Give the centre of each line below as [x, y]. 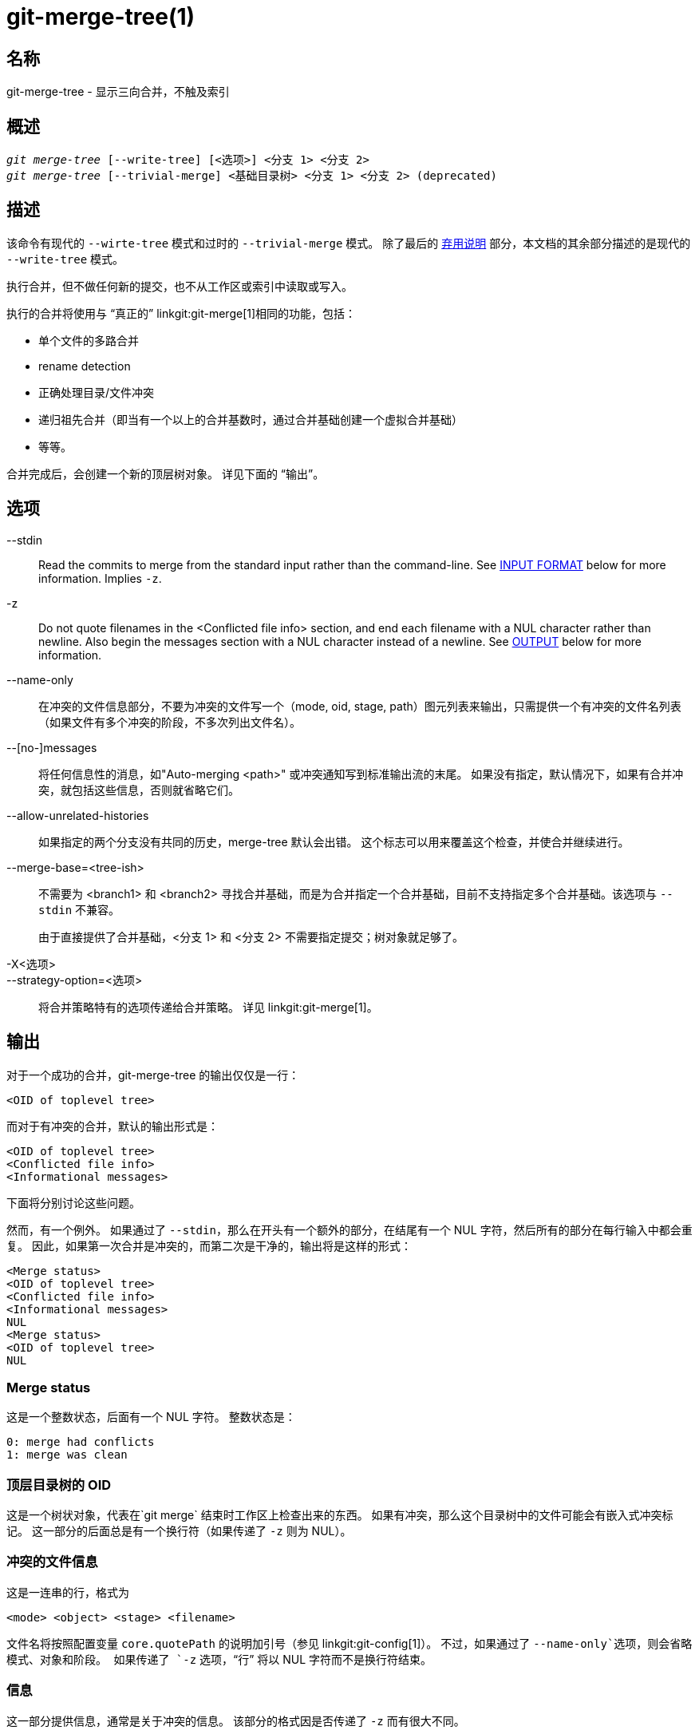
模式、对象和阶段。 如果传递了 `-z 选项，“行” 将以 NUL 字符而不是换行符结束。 [219, 1659]
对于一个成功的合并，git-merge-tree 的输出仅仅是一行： [153, 1075]
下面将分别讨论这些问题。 [73, 1202]
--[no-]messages [52, 747]
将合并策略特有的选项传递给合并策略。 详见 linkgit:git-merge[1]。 [208, 1007]
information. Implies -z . [100, 578]
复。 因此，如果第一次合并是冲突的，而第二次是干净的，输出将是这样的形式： [209, 1245]
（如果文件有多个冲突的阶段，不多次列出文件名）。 [170, 722]
